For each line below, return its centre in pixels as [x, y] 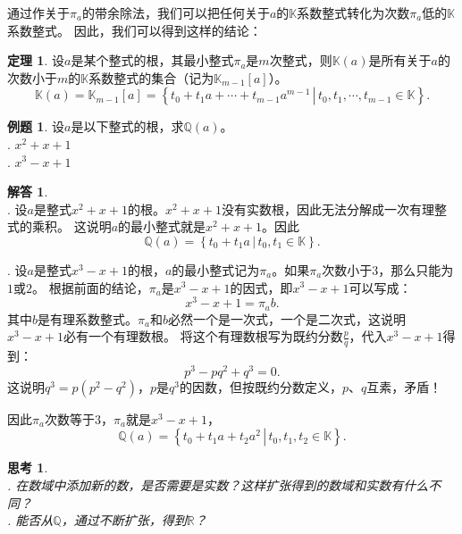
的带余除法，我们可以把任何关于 [176, 13]
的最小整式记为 [216, 269]
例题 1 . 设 [36, 126]
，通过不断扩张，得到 [124, 520]
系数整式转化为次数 [353, 13]
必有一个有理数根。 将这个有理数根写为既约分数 [203, 336]
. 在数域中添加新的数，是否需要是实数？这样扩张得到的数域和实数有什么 [218, 484]
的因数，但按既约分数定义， [260, 386]
